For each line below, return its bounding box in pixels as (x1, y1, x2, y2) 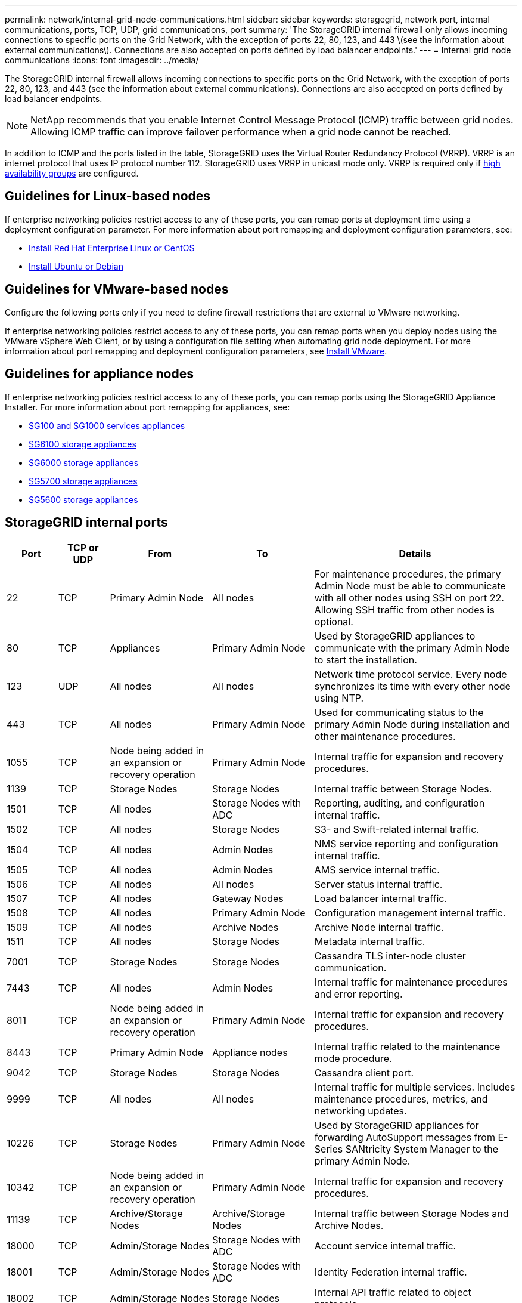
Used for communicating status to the (314, 706, 484, 719)
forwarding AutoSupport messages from (314, 1131, 495, 1144)
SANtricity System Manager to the (345, 1143, 498, 1156)
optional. (314, 616, 353, 628)
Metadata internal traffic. (314, 935, 425, 948)
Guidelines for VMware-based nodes (5, 282, 229, 297)
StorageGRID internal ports (5, 514, 168, 530)
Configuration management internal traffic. (314, 907, 506, 919)
